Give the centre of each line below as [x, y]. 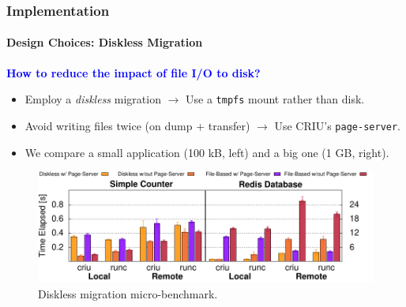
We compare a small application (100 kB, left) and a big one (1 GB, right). [207, 152]
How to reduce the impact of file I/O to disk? [133, 72]
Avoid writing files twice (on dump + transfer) [137, 125]
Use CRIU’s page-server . [338, 125]
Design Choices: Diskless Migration [105, 42]
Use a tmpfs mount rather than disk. [275, 99]
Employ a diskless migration [93, 99]
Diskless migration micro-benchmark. [128, 294]
